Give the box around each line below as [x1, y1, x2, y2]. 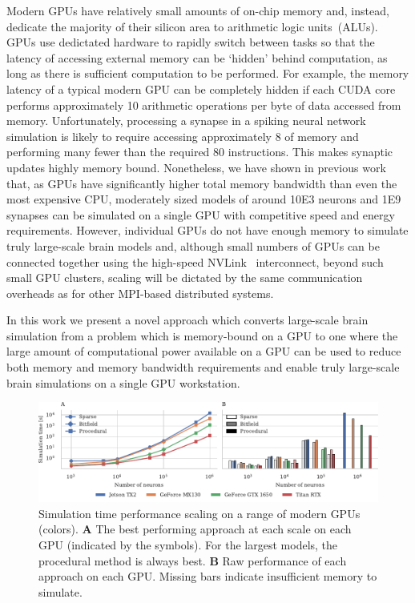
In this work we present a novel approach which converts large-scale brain [6, 312, 369, 328]
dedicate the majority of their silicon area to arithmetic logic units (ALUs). [6, 18, 378, 34]
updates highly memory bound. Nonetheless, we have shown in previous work [6, 159, 386, 175]
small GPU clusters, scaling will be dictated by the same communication [6, 269, 363, 286]
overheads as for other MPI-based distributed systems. [6, 284, 274, 301]
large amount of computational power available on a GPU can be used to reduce [6, 343, 401, 360]
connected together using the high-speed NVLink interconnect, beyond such [6, 253, 384, 270]
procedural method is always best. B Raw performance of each [38, 552, 347, 569]
